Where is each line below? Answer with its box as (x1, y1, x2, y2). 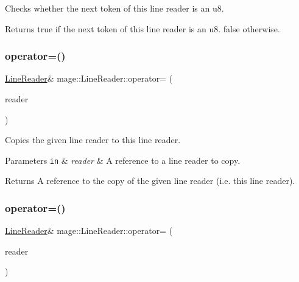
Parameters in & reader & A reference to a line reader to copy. (5, 153, 241, 166)
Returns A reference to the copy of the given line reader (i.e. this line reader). (5, 174, 295, 187)
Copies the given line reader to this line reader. (5, 133, 181, 146)
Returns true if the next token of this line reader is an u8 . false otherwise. (5, 22, 280, 35)
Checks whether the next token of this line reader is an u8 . (5, 2, 224, 14)
